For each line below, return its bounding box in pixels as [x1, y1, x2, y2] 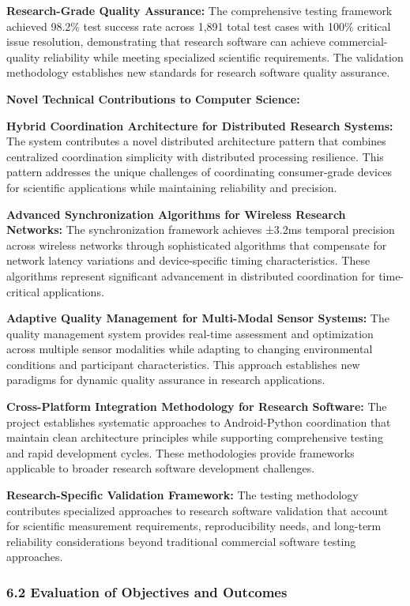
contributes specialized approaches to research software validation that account [6, 502, 389, 518]
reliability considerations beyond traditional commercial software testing [6, 533, 356, 549]
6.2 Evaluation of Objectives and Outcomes [6, 582, 288, 601]
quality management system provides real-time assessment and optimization [6, 325, 374, 341]
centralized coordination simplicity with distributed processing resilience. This [6, 148, 384, 164]
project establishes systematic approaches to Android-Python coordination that [6, 413, 391, 430]
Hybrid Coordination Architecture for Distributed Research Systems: [6, 117, 393, 134]
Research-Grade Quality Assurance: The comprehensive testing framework [6, 2, 393, 18]
